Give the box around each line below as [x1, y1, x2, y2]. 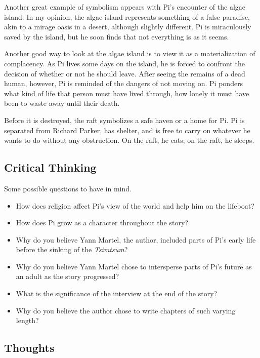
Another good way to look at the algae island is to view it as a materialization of [4, 48, 255, 59]
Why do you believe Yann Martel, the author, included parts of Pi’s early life [16, 234, 256, 245]
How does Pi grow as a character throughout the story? [16, 217, 188, 228]
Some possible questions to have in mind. [4, 183, 132, 193]
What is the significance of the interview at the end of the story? [16, 288, 218, 299]
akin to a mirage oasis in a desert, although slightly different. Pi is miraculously [4, 21, 251, 32]
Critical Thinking [4, 160, 97, 175]
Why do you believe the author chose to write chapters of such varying [16, 305, 236, 315]
